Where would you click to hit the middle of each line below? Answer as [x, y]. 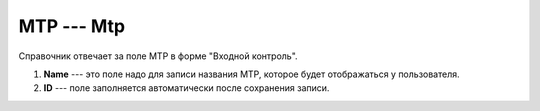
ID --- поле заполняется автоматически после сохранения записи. [186, 88]
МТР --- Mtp [71, 26]
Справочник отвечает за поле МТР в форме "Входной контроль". [158, 56]
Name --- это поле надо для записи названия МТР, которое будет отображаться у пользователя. [251, 74]
